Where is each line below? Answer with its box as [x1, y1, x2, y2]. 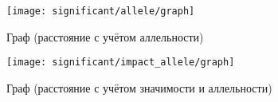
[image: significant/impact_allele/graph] [6, 57, 235, 69]
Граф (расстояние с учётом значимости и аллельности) [6, 79, 272, 96]
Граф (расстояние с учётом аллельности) [6, 28, 204, 45]
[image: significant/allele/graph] [6, 6, 195, 17]
